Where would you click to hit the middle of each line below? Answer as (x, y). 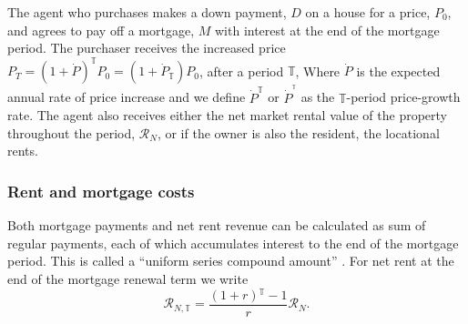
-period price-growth (403, 97)
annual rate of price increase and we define (127, 97)
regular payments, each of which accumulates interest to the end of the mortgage (233, 243)
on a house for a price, (368, 12)
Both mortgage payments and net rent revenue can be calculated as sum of (217, 225)
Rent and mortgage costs (101, 191)
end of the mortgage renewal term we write (128, 278)
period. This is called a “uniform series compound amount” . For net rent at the (231, 261)
